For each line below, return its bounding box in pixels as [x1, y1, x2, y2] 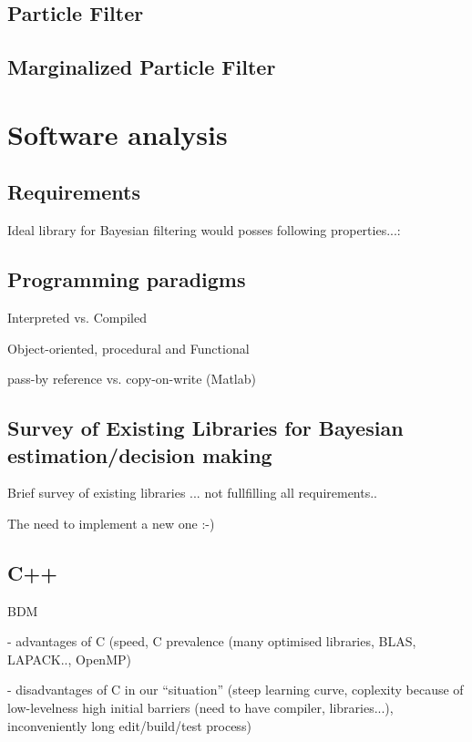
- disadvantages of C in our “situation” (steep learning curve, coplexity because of [7, 680, 464, 699]
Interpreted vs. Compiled [7, 307, 147, 326]
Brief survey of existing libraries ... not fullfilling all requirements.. [7, 483, 378, 502]
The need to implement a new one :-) [7, 513, 215, 532]
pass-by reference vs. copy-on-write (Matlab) [7, 369, 256, 388]
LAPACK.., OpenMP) [7, 649, 131, 668]
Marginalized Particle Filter [7, 53, 276, 81]
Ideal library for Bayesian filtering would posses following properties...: [7, 221, 401, 240]
